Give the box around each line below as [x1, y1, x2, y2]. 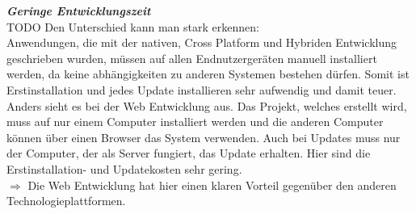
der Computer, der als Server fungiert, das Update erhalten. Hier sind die [6, 145, 371, 162]
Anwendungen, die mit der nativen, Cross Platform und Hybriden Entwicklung [6, 34, 397, 51]
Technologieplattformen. [6, 192, 126, 209]
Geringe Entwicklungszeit [6, 2, 151, 19]
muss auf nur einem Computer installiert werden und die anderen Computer [6, 113, 384, 130]
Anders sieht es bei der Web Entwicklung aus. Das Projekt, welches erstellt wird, [6, 97, 407, 114]
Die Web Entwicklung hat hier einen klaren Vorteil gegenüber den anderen [27, 176, 397, 193]
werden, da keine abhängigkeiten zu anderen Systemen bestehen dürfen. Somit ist [6, 65, 410, 82]
